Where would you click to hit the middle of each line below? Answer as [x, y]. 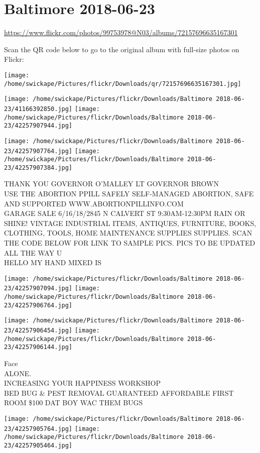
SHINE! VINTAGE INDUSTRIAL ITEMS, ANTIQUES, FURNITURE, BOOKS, [130, 223]
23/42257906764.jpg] [38, 305]
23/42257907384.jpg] [38, 167]
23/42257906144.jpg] [38, 347]
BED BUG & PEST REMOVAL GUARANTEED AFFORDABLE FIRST [119, 392]
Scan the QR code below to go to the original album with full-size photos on [122, 49]
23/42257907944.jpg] [38, 126]
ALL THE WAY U [33, 252]
